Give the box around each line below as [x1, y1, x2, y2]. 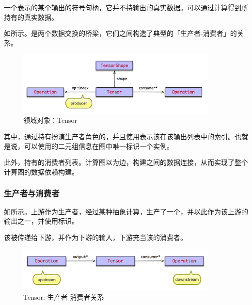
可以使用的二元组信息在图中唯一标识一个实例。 [24, 141, 173, 151]
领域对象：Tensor [23, 115, 77, 125]
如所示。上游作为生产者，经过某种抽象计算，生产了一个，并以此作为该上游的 [4, 206, 248, 216]
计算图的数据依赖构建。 [4, 166, 79, 177]
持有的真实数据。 [4, 12, 58, 22]
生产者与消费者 [4, 187, 60, 199]
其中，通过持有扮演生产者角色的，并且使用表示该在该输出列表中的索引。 [4, 131, 235, 142]
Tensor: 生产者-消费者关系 [23, 291, 104, 302]
